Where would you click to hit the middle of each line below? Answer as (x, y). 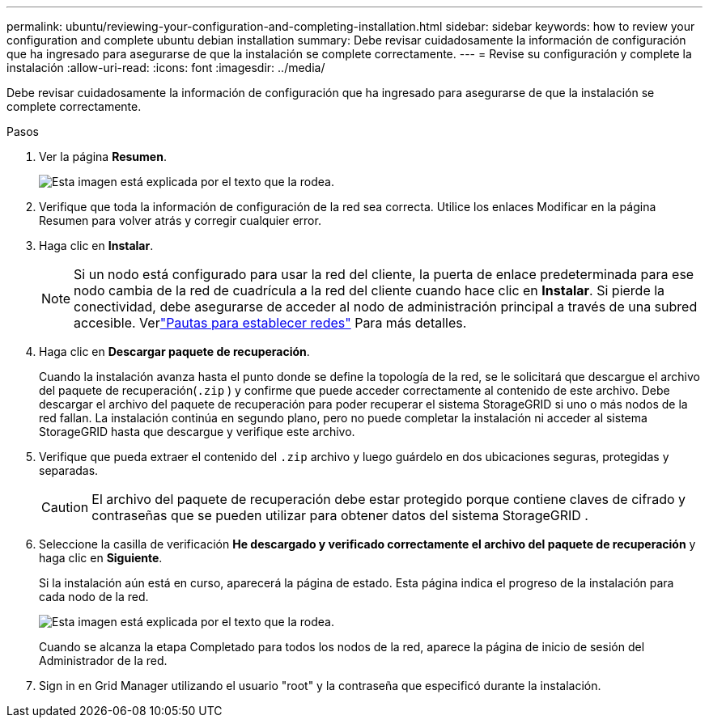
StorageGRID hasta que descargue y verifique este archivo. (197, 432)
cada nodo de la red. (94, 597)
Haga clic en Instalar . (96, 246)
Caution (65, 507)
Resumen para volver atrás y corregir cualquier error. (180, 220)
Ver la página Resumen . (103, 157)
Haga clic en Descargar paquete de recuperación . (174, 351)
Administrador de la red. (103, 660)
